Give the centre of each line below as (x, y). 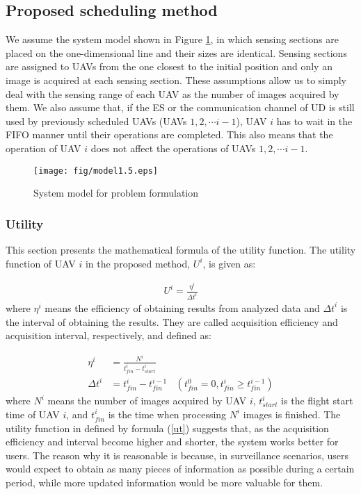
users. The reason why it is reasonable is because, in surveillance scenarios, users (177, 455)
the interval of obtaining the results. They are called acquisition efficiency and (172, 321)
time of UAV (33, 414)
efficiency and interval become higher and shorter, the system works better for (172, 442)
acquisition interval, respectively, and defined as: (109, 335)
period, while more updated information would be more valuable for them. (165, 482)
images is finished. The (292, 414)
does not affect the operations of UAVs (173, 148)
